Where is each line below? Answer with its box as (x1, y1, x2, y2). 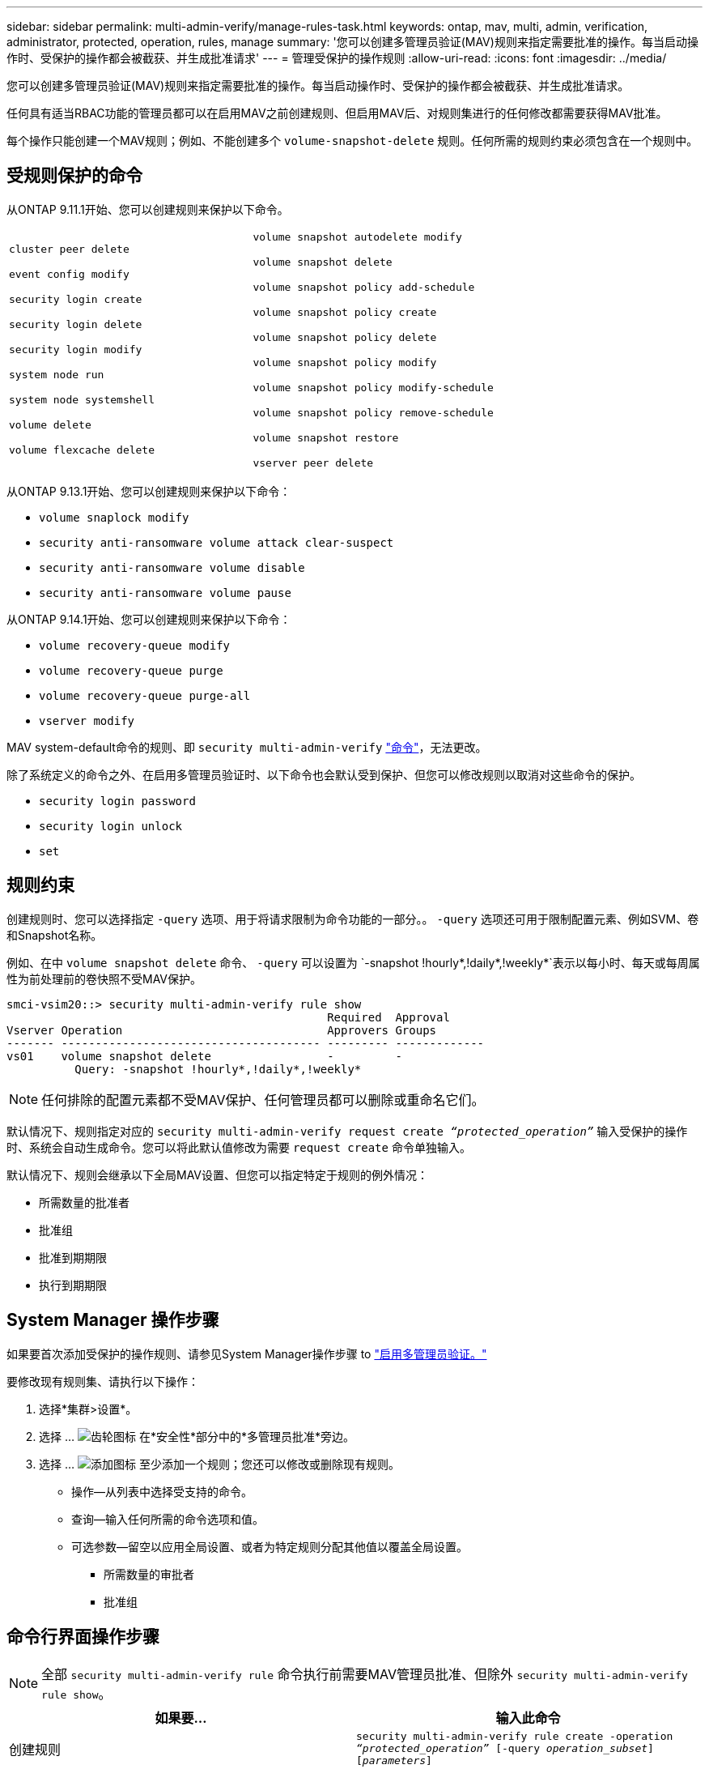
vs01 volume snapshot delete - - (6, 1049, 402, 1063)
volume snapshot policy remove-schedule (253, 406, 494, 419)
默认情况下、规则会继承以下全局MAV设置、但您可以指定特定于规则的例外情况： (6, 1167, 429, 1182)
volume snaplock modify (39, 510, 189, 524)
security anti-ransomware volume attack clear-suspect (39, 535, 394, 549)
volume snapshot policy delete (253, 330, 437, 343)
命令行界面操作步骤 (6, 1626, 159, 1647)
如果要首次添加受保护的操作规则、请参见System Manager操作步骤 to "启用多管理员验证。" (6, 1346, 487, 1361)
